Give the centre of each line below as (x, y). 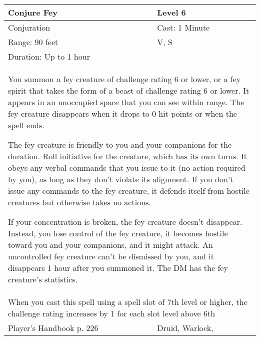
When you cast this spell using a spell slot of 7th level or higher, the (128, 302)
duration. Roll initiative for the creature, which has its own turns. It (128, 156)
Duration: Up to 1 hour (49, 56)
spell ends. (26, 125)
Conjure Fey (33, 12)
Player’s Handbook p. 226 (53, 328)
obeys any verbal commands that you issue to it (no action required (127, 167)
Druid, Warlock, (185, 328)
